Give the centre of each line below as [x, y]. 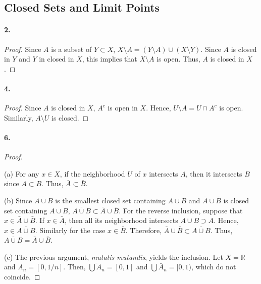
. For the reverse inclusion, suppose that [181, 210]
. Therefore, [144, 230]
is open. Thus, [178, 59]
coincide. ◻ [22, 277]
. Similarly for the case [70, 230]
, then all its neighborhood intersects [121, 220]
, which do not [214, 267]
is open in [123, 108]
